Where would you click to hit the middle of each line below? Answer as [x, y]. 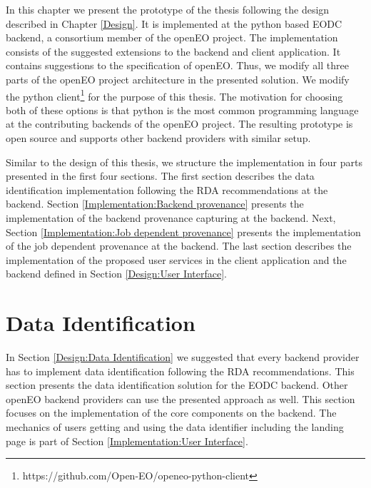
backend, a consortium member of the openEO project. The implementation [172, 37]
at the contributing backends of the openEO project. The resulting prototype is [179, 124]
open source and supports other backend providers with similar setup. [158, 138]
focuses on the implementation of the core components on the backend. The [171, 413]
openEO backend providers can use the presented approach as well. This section [181, 398]
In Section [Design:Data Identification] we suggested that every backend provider [183, 357]
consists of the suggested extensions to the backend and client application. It [173, 51]
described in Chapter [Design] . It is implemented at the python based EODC [174, 23]
